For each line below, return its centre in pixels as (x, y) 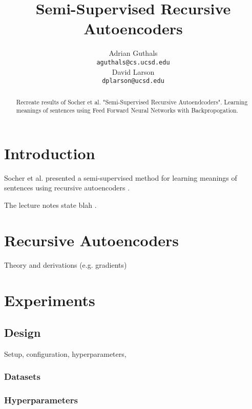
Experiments (50, 300)
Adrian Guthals (133, 53)
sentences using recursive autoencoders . (67, 188)
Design (23, 332)
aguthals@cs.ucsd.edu (133, 62)
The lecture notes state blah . (50, 205)
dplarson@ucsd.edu (133, 81)
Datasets (22, 376)
